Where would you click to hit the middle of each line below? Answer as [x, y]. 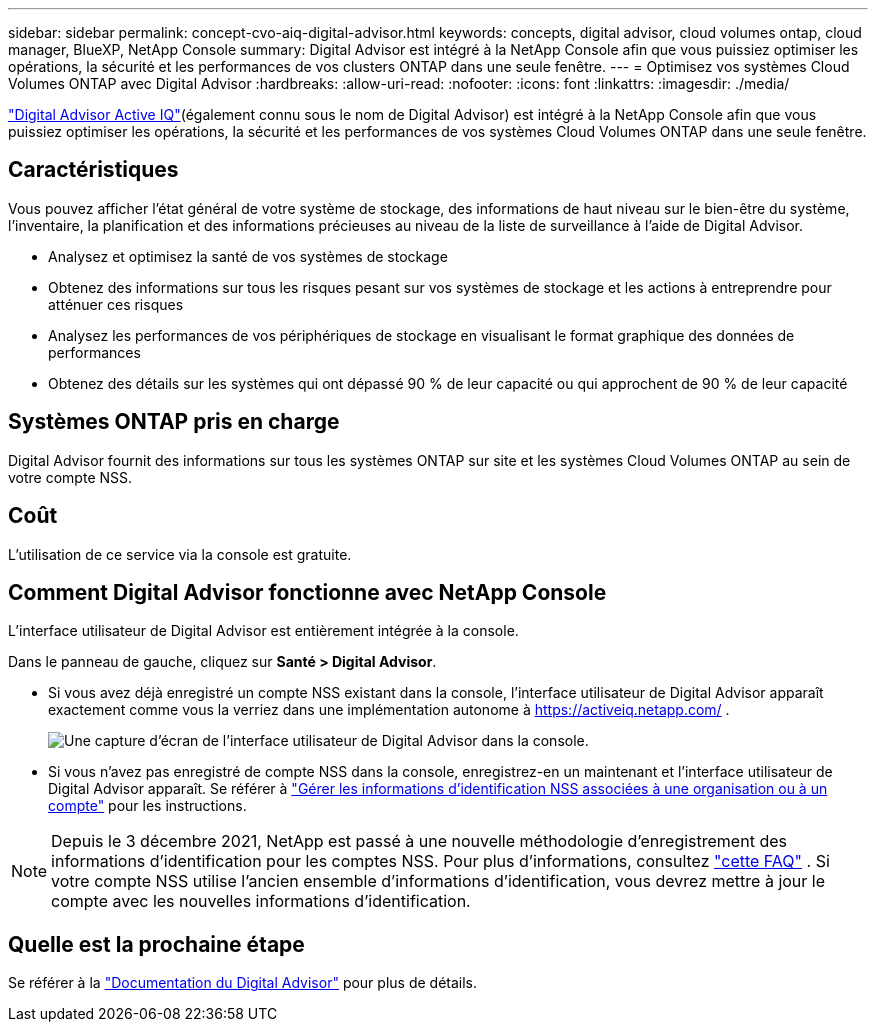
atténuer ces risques [116, 304]
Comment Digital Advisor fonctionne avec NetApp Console [307, 592]
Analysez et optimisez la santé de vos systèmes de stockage [248, 256]
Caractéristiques [93, 170]
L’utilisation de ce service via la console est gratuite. [180, 554]
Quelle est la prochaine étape [156, 944]
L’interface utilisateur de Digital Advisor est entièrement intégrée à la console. [263, 631]
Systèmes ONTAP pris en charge [174, 422]
